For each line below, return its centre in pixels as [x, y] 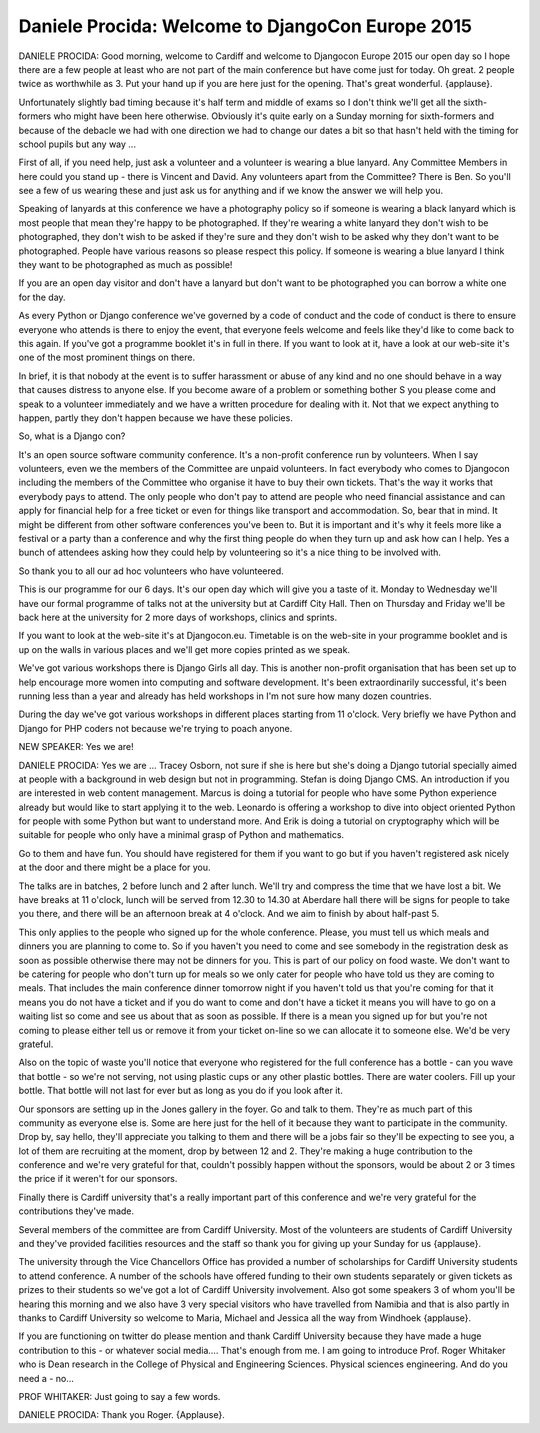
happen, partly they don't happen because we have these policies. [156, 417]
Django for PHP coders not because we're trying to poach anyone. [155, 728]
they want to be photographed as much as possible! [125, 265]
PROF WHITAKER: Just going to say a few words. [119, 1396]
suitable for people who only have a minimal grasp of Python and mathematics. [181, 835]
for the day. [42, 297]
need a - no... [46, 1378]
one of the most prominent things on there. [106, 357]
